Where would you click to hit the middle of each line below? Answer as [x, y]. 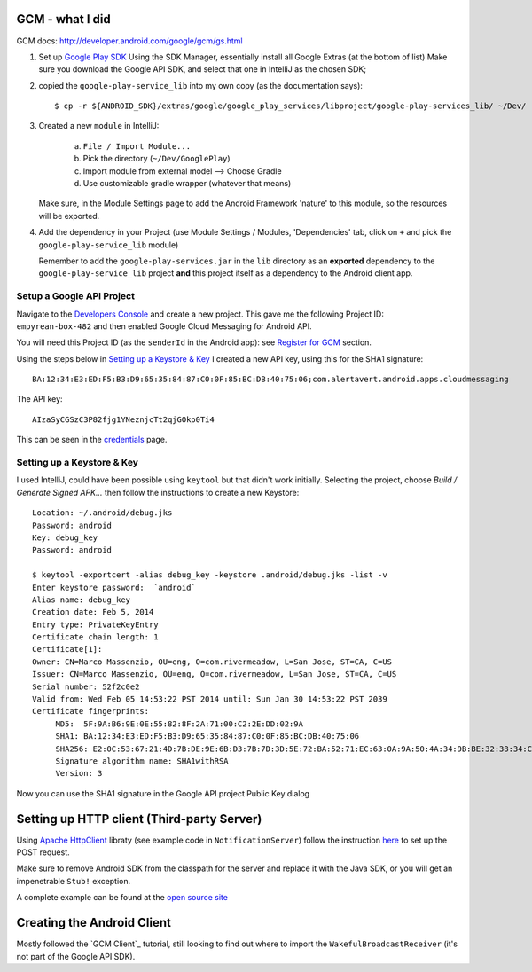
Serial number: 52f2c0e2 [86, 686]
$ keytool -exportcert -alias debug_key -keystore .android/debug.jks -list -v [210, 575]
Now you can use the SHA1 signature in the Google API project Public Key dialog [163, 793]
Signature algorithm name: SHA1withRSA [142, 761]
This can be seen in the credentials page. [92, 440]
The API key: [39, 399]
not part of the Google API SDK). [76, 956]
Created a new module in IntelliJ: [99, 126]
